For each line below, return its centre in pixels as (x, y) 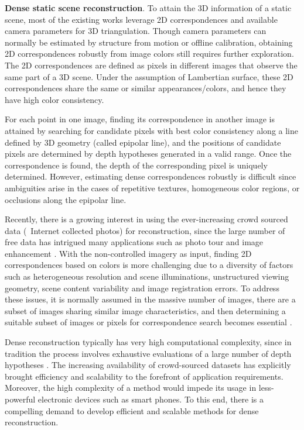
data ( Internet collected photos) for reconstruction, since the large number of (145, 230)
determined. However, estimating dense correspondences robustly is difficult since (151, 176)
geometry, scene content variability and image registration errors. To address (142, 288)
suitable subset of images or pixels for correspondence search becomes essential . (148, 322)
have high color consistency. (54, 99)
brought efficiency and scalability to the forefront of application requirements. (144, 376)
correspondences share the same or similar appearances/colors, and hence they (146, 88)
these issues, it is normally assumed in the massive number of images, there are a (150, 299)
